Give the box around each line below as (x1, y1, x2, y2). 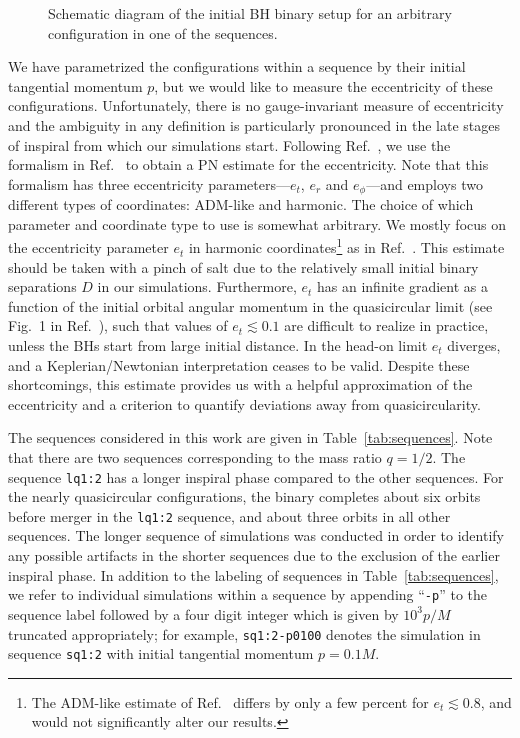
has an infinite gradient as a (317, 276, 488, 297)
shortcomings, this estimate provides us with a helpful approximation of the (8, 374, 473, 395)
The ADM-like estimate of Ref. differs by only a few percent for (31, 691, 429, 712)
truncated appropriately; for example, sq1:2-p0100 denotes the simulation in (8, 623, 481, 644)
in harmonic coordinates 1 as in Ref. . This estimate (188, 234, 505, 258)
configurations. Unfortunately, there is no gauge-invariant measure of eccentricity (8, 95, 504, 116)
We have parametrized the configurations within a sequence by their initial (8, 56, 466, 77)
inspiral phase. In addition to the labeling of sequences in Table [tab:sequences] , (8, 564, 499, 585)
